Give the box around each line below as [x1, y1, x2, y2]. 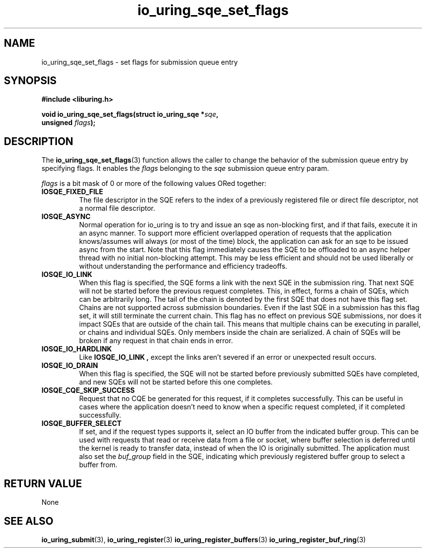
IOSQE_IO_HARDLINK [41, 345, 112, 353]
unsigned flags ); [41, 118, 96, 127]
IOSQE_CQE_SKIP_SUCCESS [41, 386, 135, 395]
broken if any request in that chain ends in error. [79, 336, 233, 345]
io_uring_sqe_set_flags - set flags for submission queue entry [41, 57, 238, 66]
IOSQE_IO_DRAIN [41, 361, 98, 370]
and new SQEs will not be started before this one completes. [79, 378, 273, 386]
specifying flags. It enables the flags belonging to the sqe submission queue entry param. [41, 164, 329, 173]
